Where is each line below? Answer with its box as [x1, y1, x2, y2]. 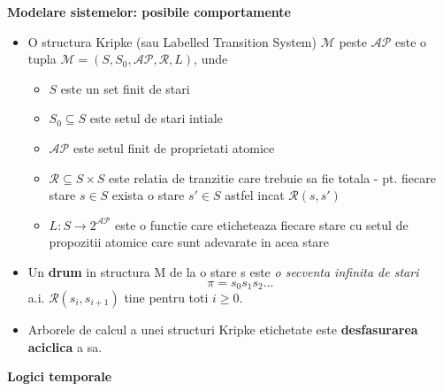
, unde [194, 50, 228, 68]
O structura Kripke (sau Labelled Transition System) [27, 32, 317, 50]
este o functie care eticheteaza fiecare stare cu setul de [115, 215, 409, 234]
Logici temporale [7, 367, 112, 386]
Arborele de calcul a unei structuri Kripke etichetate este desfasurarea [27, 319, 418, 338]
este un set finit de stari [60, 79, 190, 97]
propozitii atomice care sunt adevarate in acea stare [49, 233, 330, 251]
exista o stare [111, 186, 185, 204]
